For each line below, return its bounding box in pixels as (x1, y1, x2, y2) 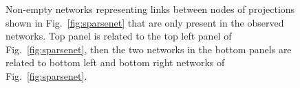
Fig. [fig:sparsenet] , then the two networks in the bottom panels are (6, 42, 292, 56)
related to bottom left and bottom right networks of (6, 55, 225, 70)
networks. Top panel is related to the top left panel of (6, 29, 232, 43)
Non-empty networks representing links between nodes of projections (6, 2, 295, 16)
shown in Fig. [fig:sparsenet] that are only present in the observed (6, 15, 284, 29)
